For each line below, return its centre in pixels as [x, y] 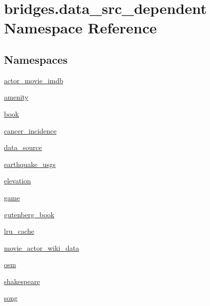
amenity [16, 97]
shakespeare [22, 281]
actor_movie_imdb [34, 80]
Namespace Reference [80, 28]
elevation [18, 181]
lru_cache [19, 231]
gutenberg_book [29, 214]
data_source [23, 147]
